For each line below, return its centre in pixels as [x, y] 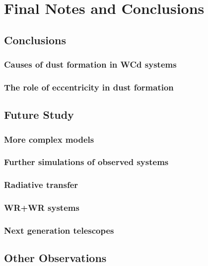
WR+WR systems [42, 208]
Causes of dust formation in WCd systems [90, 64]
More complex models [49, 139]
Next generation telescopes [59, 230]
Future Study [39, 115]
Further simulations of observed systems [86, 162]
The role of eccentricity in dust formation [89, 87]
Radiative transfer [41, 185]
